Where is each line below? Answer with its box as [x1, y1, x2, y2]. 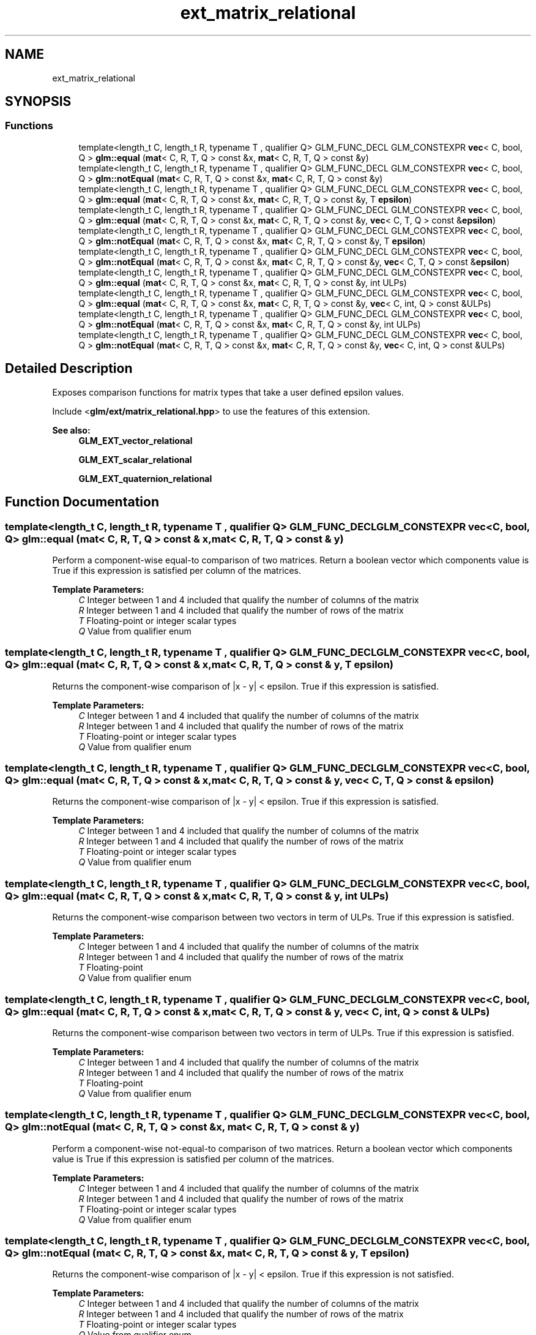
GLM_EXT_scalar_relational [78, 454, 192, 465]
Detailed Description [5, 361, 133, 377]
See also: [52, 424, 91, 435]
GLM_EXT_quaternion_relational [78, 473, 212, 484]
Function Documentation [5, 494, 159, 510]
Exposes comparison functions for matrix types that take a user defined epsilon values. [52, 386, 404, 397]
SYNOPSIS [5, 94, 72, 110]
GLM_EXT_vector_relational [78, 435, 193, 446]
